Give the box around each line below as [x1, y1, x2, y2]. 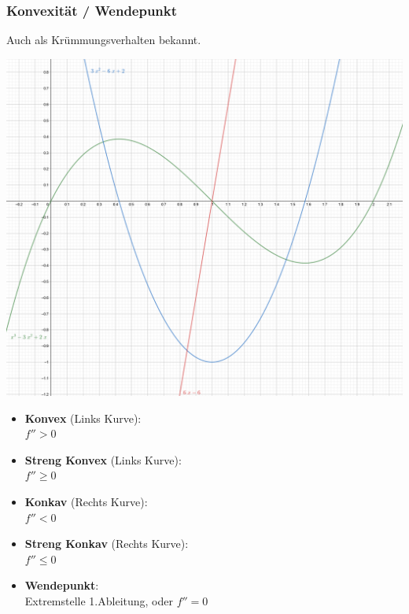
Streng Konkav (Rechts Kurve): [24, 535, 189, 552]
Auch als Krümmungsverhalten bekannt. [6, 31, 201, 48]
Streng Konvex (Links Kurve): [24, 451, 182, 468]
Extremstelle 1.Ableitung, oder [24, 592, 173, 608]
